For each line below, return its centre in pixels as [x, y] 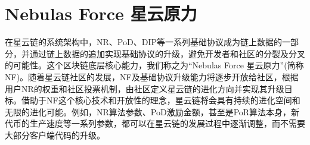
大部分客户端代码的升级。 [55, 135]
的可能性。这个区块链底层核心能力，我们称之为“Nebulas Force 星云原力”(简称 [154, 65]
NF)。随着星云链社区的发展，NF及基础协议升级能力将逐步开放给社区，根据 [152, 76]
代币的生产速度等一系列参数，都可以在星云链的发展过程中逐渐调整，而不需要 [155, 123]
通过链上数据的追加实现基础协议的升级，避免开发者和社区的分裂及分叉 [167, 53]
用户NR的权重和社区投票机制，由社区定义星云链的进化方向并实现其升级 [145, 88]
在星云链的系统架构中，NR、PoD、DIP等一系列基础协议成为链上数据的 [143, 42]
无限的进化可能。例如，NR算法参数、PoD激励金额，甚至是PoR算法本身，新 [152, 111]
